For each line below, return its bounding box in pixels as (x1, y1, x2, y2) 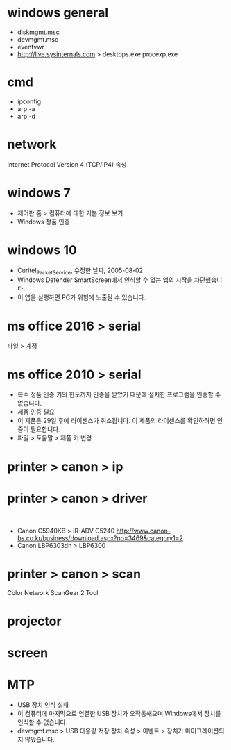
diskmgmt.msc (17, 28, 60, 36)
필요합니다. (30, 425, 60, 433)
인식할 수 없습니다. (17, 717, 68, 726)
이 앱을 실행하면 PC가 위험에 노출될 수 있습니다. (17, 293, 146, 301)
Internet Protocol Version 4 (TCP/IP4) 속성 (7, 160, 127, 168)
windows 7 (7, 185, 71, 201)
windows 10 (7, 242, 78, 258)
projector (7, 613, 62, 629)
